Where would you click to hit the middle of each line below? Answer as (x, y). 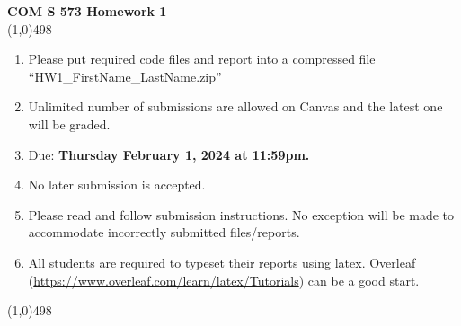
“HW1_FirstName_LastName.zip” (125, 76)
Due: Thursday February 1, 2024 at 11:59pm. (169, 154)
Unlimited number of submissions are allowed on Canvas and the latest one (235, 106)
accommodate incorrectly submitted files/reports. (164, 232)
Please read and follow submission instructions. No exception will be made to (241, 214)
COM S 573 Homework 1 (87, 11)
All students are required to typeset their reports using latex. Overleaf (222, 262)
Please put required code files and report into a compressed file (202, 59)
